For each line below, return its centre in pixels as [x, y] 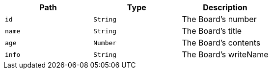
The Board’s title [212, 31]
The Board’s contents [221, 43]
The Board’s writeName [225, 54]
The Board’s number [219, 19]
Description [225, 7]
